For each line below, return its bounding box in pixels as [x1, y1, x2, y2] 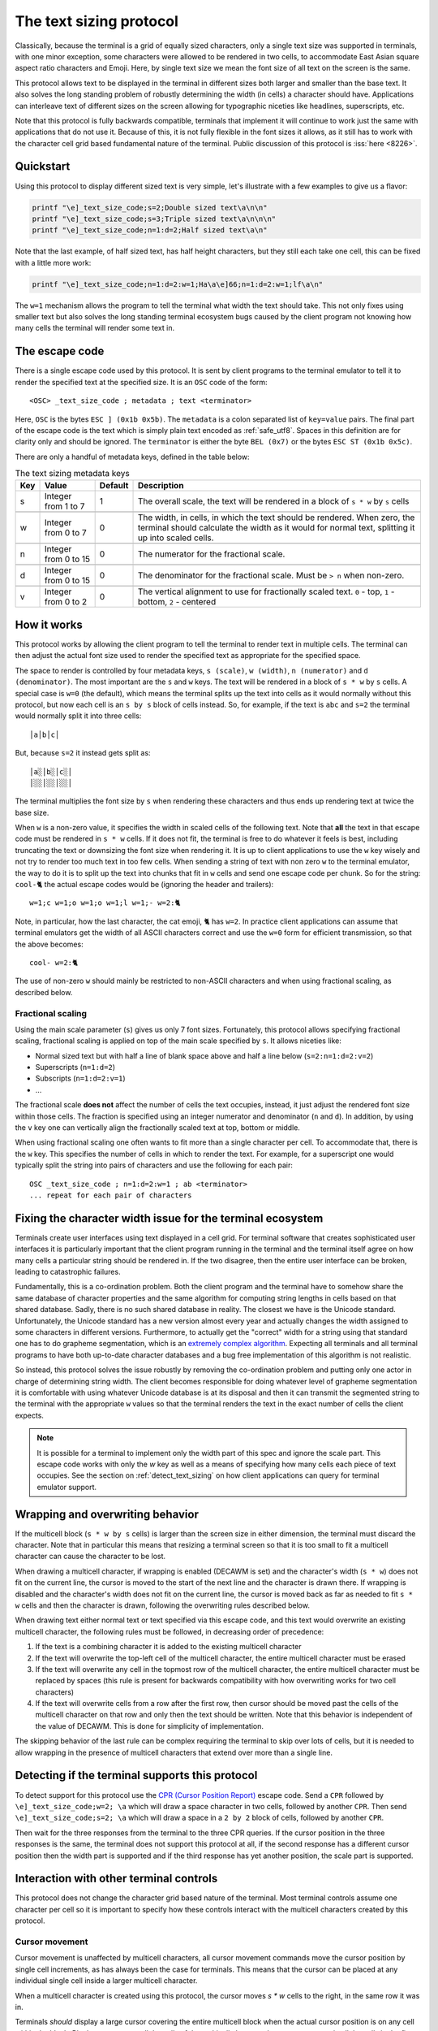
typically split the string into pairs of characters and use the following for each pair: [15, 1160, 294, 1170]
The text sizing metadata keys [15, 468, 130, 479]
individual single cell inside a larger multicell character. [15, 1976, 198, 1986]
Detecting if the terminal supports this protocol [15, 1769, 258, 1782]
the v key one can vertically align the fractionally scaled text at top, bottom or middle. [15, 1123, 300, 1132]
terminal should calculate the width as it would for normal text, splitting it [137, 522, 415, 534]
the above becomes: [15, 939, 84, 949]
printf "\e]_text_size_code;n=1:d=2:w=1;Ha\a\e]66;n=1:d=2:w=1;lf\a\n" [32, 279, 324, 288]
